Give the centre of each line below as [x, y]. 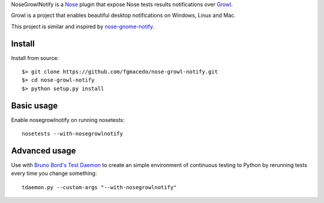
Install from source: [35, 58]
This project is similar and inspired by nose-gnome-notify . [83, 26]
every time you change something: [54, 174]
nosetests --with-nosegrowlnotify [72, 134]
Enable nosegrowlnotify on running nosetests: [68, 120]
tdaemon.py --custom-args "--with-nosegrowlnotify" [99, 187]
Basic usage [34, 105]
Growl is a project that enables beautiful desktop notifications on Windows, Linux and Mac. [124, 16]
